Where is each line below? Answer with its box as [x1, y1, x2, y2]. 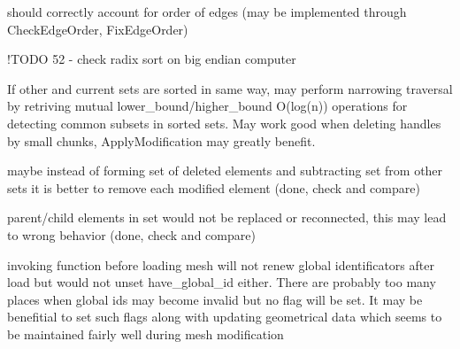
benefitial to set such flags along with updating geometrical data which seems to [7, 307, 442, 326]
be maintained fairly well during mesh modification [7, 324, 284, 343]
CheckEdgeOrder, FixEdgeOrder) [7, 19, 188, 38]
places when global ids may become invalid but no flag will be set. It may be [7, 290, 423, 308]
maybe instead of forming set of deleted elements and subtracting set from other [7, 161, 443, 180]
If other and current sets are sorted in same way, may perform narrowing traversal [7, 79, 453, 97]
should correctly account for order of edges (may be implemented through [7, 3, 407, 20]
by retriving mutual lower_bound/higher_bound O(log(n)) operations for [7, 97, 408, 115]
